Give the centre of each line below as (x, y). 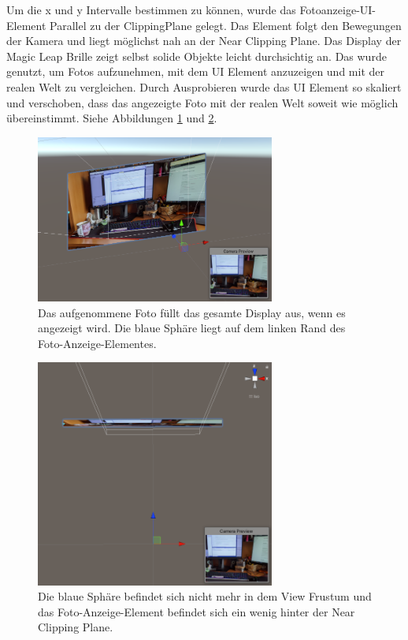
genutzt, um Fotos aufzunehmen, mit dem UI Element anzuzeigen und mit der (195, 71)
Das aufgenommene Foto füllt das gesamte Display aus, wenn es (192, 312)
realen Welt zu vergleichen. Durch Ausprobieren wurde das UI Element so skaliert (204, 86)
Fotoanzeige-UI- (338, 9)
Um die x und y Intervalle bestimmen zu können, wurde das (151, 9)
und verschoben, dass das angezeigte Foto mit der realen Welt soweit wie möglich (202, 102)
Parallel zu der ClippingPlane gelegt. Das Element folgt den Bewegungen (226, 25)
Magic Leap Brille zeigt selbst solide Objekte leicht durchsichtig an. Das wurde (197, 56)
